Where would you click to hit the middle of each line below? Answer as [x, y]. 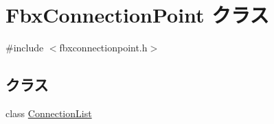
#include [25, 48]
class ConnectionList [49, 113]
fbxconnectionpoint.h [103, 48]
